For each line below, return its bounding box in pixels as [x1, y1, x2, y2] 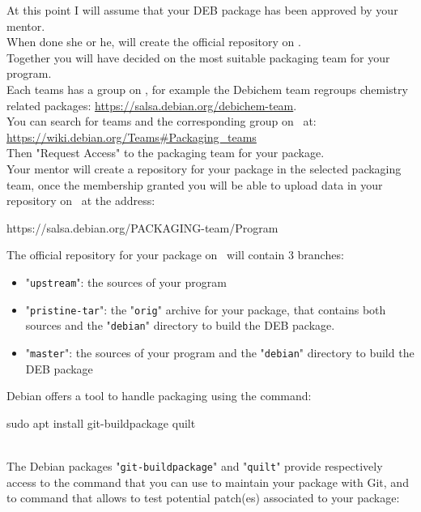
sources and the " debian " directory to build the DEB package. [25, 317, 335, 334]
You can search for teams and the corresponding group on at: [6, 113, 317, 130]
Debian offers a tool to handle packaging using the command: [6, 387, 312, 404]
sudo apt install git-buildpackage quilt [6, 414, 196, 431]
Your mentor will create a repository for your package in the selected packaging [6, 160, 402, 177]
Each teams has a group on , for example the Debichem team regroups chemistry [6, 80, 408, 97]
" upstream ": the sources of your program [25, 273, 227, 290]
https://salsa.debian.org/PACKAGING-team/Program [6, 219, 279, 236]
